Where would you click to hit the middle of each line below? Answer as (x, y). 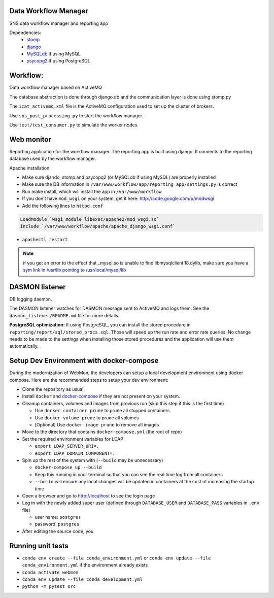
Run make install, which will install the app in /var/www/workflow (92, 191)
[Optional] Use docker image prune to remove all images (97, 425)
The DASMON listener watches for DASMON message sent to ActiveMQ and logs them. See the (109, 308)
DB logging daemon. (31, 299)
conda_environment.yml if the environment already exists (85, 565)
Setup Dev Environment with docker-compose (84, 361)
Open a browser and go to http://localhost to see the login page (89, 495)
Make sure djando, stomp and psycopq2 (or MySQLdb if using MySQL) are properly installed (119, 177)
